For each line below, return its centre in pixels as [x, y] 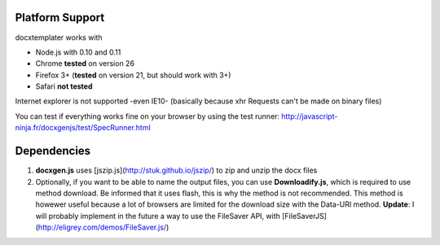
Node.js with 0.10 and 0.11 [78, 52]
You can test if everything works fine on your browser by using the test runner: [147, 116]
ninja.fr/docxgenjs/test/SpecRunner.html [83, 128]
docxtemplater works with [59, 37]
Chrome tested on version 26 [85, 63]
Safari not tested [64, 86]
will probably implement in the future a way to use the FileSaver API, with [158, 216]
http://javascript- [310, 116]
